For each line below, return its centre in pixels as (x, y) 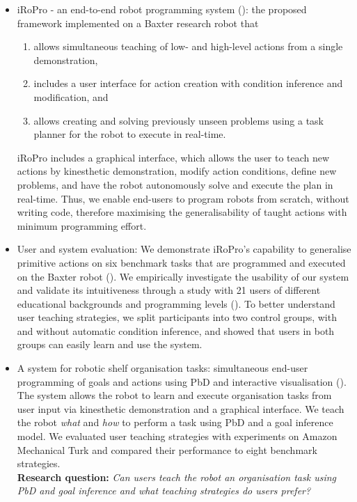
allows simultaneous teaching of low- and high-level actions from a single (188, 46)
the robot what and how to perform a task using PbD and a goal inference (175, 422)
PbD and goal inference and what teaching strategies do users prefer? (164, 491)
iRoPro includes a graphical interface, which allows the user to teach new (173, 157)
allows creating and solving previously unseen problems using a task (178, 120)
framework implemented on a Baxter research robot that (138, 23)
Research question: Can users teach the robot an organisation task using (177, 477)
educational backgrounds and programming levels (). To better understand (176, 303)
